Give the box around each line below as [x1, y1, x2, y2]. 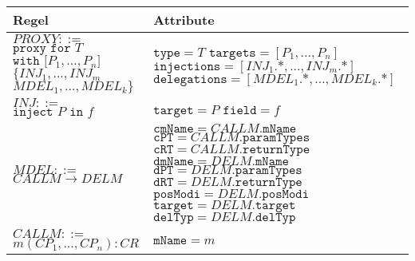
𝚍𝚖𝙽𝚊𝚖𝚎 [153, 155, 194, 168]
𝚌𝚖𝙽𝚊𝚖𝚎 [153, 122, 194, 135]
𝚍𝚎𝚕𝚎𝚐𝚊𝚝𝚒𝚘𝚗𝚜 [153, 72, 227, 85]
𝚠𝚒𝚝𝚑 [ [13, 54, 48, 67]
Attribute [153, 10, 215, 29]
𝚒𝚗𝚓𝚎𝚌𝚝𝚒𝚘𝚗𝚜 [153, 59, 221, 73]
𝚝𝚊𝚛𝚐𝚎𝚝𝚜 [208, 45, 256, 59]
